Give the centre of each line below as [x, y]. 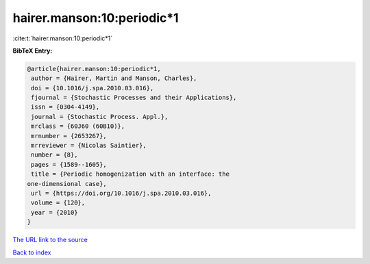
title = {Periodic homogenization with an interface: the [130, 174]
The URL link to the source [50, 240]
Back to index [32, 252]
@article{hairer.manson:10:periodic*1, [94, 69]
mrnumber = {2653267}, [69, 136]
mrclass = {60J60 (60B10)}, [78, 126]
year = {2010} [54, 212]
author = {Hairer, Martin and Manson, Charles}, [114, 78]
